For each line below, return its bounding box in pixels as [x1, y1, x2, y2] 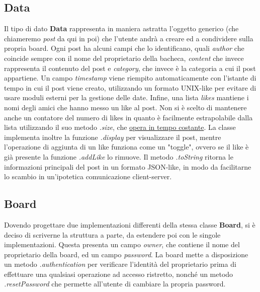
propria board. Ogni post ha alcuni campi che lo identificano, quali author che [4, 43, 244, 53]
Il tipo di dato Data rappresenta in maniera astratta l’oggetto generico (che [4, 23, 239, 34]
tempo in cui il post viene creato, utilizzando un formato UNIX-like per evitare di [4, 82, 256, 93]
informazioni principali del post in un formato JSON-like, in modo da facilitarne [4, 161, 251, 172]
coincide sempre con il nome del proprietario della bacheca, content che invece [4, 52, 244, 63]
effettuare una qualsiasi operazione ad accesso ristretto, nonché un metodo [4, 268, 233, 279]
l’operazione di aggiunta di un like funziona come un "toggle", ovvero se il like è [4, 141, 249, 152]
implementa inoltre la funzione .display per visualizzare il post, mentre [4, 131, 221, 142]
